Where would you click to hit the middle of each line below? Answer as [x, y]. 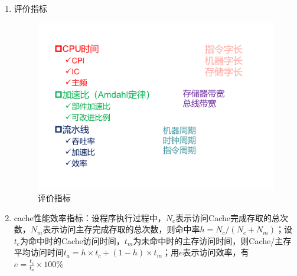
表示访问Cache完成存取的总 [228, 217]
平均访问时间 [39, 252]
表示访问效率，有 [216, 252]
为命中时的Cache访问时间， [72, 240]
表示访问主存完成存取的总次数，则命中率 [121, 229]
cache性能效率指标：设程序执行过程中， [90, 217]
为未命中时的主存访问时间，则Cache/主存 [212, 240]
